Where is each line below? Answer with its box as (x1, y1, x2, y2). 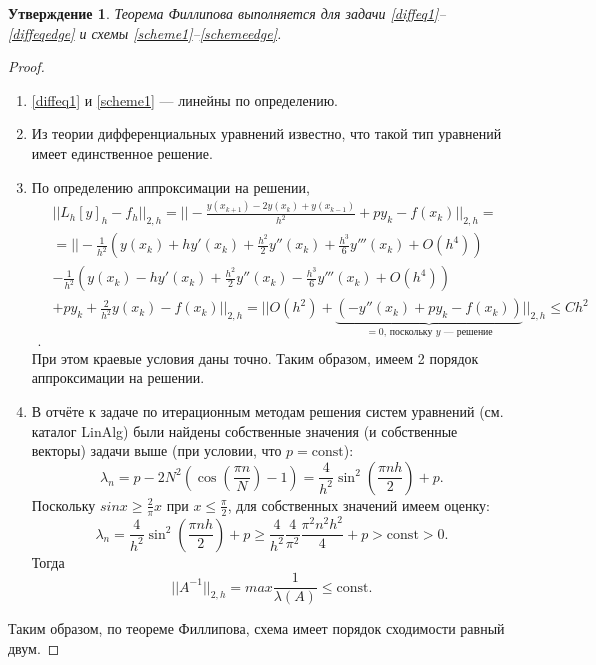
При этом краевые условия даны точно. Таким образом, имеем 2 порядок (31, 347, 479, 368)
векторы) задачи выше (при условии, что (31, 440, 282, 461)
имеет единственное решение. (31, 142, 213, 163)
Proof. (8, 56, 45, 77)
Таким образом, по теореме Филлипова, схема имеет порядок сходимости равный (8, 618, 505, 639)
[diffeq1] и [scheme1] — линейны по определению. (31, 89, 338, 110)
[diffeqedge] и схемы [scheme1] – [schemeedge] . (8, 22, 282, 43)
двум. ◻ (8, 637, 60, 658)
